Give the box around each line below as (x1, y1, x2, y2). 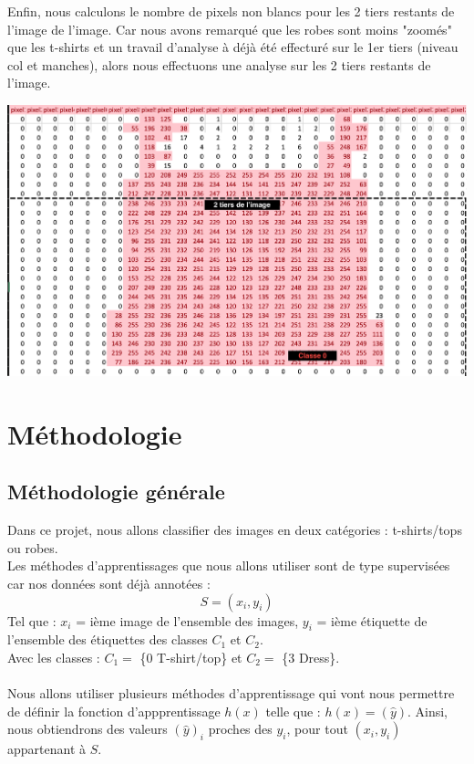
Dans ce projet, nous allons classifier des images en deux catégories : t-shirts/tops (7, 520, 462, 539)
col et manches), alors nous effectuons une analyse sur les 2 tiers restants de (7, 55, 431, 74)
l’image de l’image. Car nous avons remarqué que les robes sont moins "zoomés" (7, 19, 452, 38)
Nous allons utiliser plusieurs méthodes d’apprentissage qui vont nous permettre (7, 684, 455, 703)
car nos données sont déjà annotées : (7, 574, 211, 592)
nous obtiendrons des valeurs (7, 719, 168, 738)
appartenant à (7, 739, 87, 759)
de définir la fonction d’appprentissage (7, 701, 221, 720)
